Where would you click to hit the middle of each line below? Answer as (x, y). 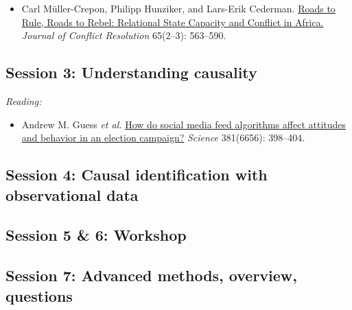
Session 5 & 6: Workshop (96, 235)
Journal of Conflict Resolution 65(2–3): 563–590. (124, 35)
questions (39, 295)
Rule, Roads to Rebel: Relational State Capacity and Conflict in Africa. (173, 22)
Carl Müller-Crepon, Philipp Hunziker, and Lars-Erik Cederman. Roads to (178, 8)
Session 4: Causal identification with (137, 175)
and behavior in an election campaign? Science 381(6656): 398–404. (163, 138)
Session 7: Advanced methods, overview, (152, 275)
